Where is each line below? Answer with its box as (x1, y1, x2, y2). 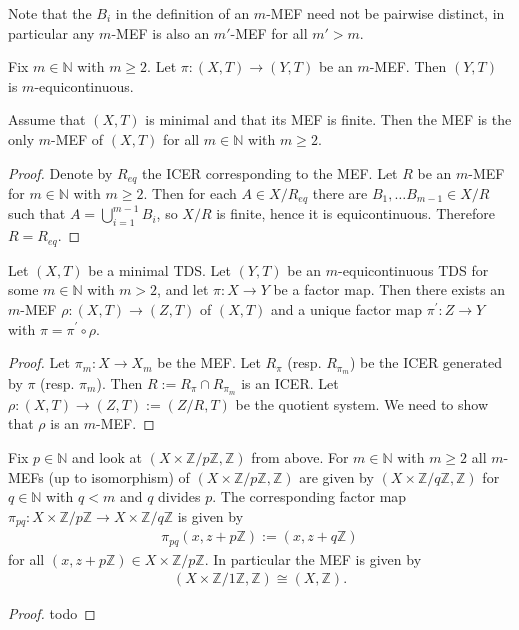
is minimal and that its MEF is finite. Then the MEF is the (145, 109, 512, 130)
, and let (157, 279, 209, 300)
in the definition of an (115, 3, 250, 23)
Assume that (8, 109, 86, 130)
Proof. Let (8, 352, 70, 373)
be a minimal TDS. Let (88, 259, 231, 280)
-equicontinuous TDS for (338, 259, 489, 280)
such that (8, 203, 66, 224)
